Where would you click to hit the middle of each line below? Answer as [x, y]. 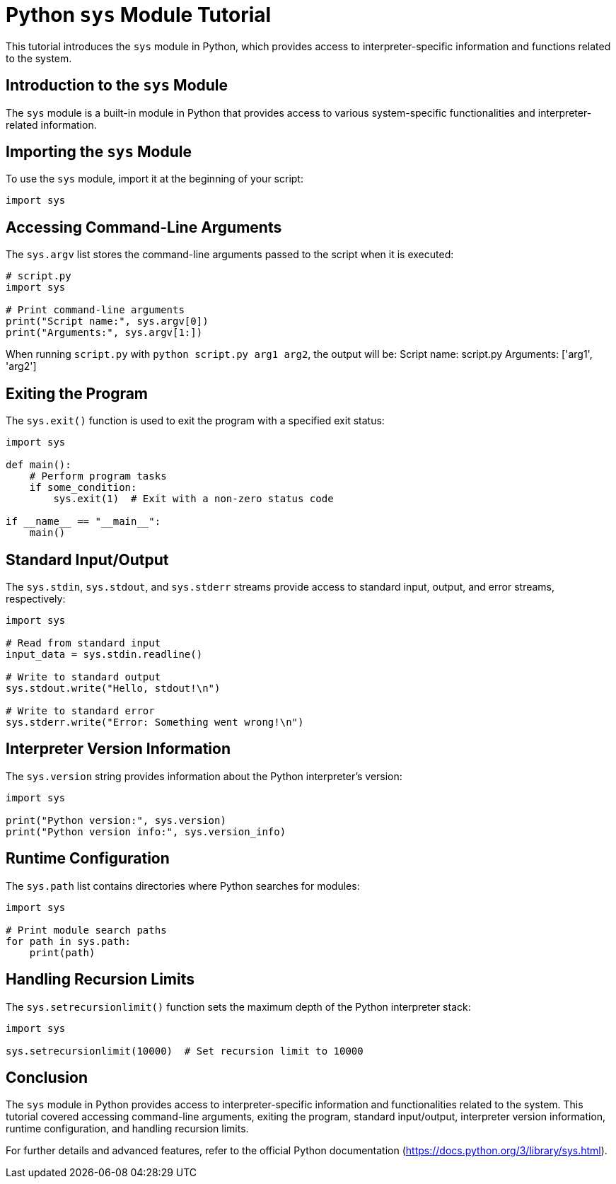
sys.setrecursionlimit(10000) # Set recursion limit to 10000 [185, 1051]
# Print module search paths [86, 930]
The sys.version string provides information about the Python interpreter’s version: [204, 776]
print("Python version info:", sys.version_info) [146, 831]
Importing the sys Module [99, 152]
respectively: [36, 598]
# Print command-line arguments [95, 310]
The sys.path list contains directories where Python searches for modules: [183, 886]
